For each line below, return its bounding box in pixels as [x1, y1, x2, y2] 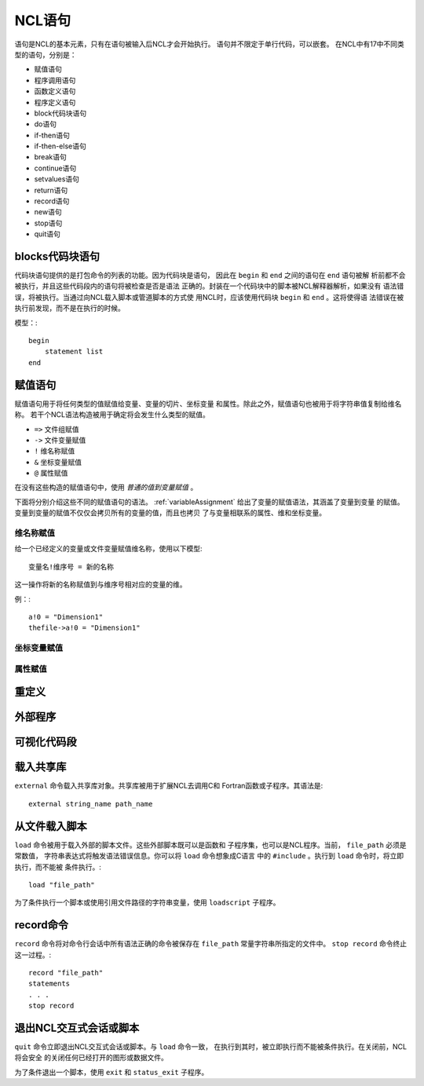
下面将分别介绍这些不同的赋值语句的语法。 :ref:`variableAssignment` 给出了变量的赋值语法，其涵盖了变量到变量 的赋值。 [14, 497, 404, 506]
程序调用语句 [34, 75, 76, 85]
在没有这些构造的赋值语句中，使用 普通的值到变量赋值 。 [14, 483, 198, 492]
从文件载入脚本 [14, 819, 87, 832]
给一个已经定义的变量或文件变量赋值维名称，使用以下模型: [14, 544, 203, 554]
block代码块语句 [34, 108, 87, 118]
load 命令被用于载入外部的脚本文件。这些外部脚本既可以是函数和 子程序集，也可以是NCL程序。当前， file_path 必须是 [14, 840, 408, 850]
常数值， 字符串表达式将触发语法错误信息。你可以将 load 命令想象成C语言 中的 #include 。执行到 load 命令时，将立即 [14, 851, 404, 861]
